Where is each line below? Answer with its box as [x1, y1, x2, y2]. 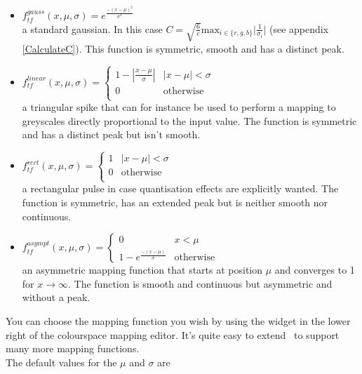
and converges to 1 [274, 262, 355, 277]
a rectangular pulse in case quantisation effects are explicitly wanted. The [22, 181, 339, 196]
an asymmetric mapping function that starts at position [22, 262, 263, 277]
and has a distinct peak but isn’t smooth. [22, 127, 201, 142]
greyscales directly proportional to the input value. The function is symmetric [22, 113, 357, 128]
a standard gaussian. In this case [22, 21, 163, 36]
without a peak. [22, 290, 90, 305]
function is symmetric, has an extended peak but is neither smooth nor [22, 194, 328, 209]
